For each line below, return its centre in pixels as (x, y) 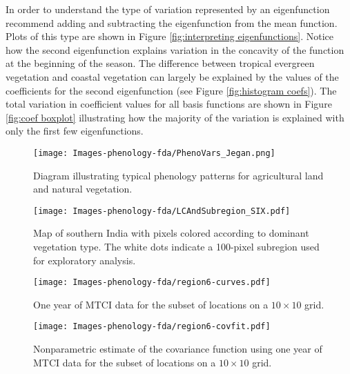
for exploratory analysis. (85, 260)
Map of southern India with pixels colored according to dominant (171, 233)
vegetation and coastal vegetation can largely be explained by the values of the (172, 76)
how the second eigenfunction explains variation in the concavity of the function (175, 49)
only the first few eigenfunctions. (75, 131)
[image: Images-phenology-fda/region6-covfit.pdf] (152, 327)
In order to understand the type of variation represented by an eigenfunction (168, 9)
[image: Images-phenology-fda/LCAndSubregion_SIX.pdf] (162, 211)
